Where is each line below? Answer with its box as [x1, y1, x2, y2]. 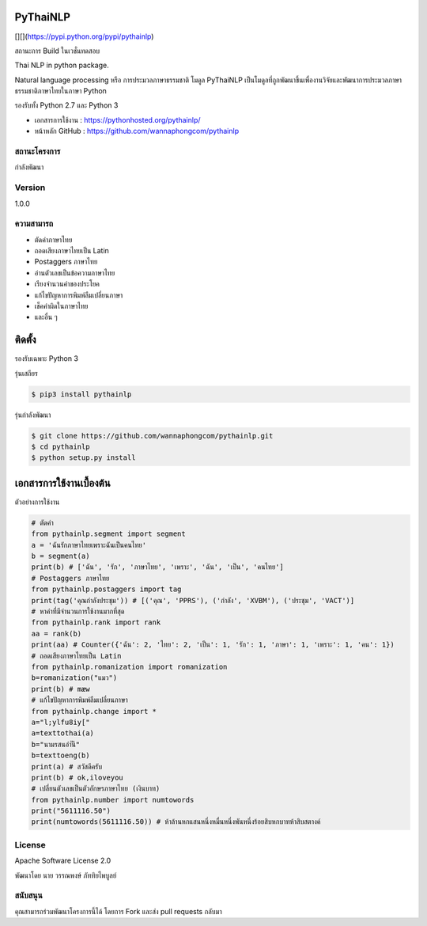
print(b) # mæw [31, 685, 90, 693]
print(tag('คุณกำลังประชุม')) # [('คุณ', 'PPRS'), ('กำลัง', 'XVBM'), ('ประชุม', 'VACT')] [31, 596, 355, 605]
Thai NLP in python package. [14, 60, 110, 70]
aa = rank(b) [31, 629, 82, 638]
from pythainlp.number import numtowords [31, 795, 195, 804]
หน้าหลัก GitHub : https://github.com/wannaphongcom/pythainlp [34, 127, 240, 136]
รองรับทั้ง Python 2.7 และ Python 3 [14, 101, 119, 110]
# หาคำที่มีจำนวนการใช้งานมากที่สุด [31, 607, 125, 617]
